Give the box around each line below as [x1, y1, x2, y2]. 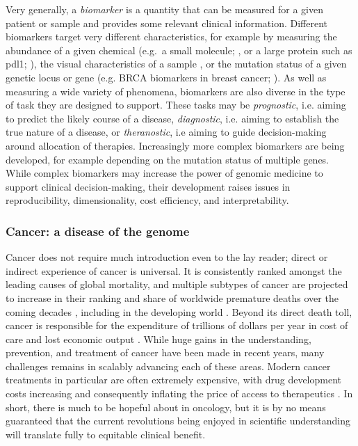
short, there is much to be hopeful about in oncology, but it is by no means [6, 399, 326, 414]
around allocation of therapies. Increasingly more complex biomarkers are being [6, 138, 345, 152]
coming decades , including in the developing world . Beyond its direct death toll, [6, 304, 352, 319]
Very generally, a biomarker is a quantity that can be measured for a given [6, 2, 324, 16]
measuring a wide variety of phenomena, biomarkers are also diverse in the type [6, 83, 345, 98]
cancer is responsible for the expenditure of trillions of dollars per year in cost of [6, 318, 348, 333]
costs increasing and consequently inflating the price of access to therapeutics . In [6, 386, 353, 401]
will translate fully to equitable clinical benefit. [6, 427, 206, 441]
